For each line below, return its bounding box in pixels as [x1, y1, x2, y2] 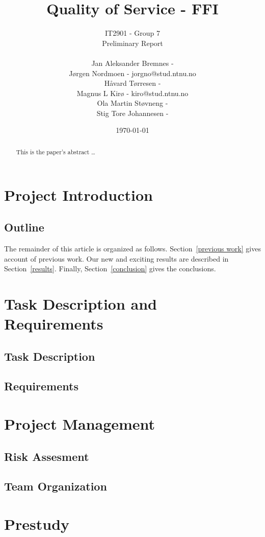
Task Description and [4, 293, 157, 314]
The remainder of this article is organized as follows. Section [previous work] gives [4, 243, 261, 253]
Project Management [4, 413, 155, 434]
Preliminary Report [102, 37, 163, 48]
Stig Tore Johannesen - [96, 107, 169, 118]
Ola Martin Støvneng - [97, 98, 168, 108]
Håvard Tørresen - [104, 78, 161, 88]
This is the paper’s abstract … [16, 147, 96, 156]
